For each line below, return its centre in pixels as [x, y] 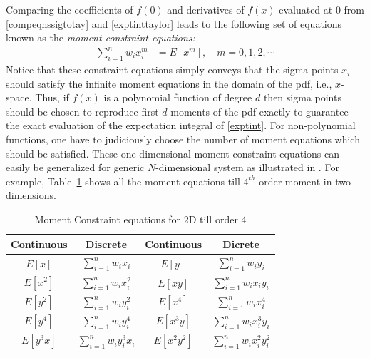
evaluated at [306, 9]
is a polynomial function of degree [178, 97]
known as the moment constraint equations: [101, 37]
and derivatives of [206, 9]
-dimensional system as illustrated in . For [247, 167]
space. [19, 97]
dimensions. [31, 195]
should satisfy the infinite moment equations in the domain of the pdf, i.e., [169, 83]
